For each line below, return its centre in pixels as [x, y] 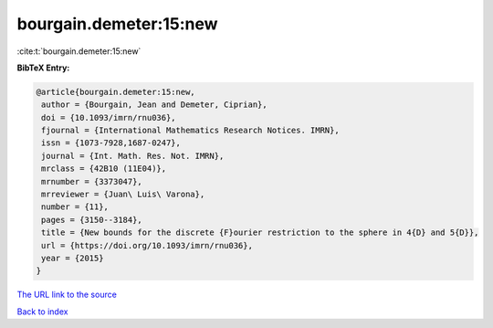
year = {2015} [73, 258]
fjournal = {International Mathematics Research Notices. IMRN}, [190, 131]
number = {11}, [75, 207]
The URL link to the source [67, 295]
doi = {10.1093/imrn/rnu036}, [109, 117]
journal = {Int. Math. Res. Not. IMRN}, [133, 156]
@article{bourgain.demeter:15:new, [115, 92]
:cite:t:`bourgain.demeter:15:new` [79, 51]
